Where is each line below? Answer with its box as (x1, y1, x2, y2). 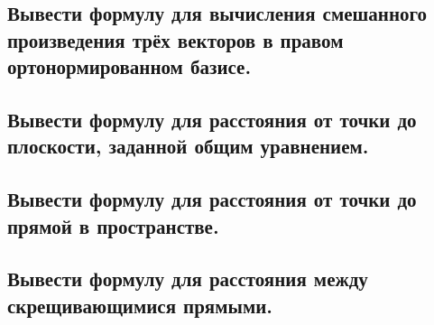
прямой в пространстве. (7, 211, 219, 239)
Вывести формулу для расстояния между (7, 265, 368, 292)
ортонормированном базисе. (7, 52, 252, 80)
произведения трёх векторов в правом (7, 25, 344, 53)
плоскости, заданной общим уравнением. (7, 132, 369, 160)
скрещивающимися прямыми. (7, 291, 273, 319)
